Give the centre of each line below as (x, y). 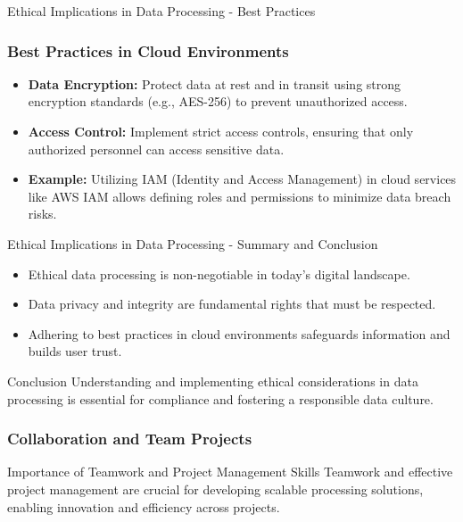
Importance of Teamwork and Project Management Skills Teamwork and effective (230, 472)
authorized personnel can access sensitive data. (156, 149)
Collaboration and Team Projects (130, 439)
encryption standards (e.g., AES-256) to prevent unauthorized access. (218, 101)
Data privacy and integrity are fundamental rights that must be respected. (232, 304)
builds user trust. (75, 351)
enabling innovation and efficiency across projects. (144, 506)
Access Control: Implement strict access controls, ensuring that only (221, 131)
